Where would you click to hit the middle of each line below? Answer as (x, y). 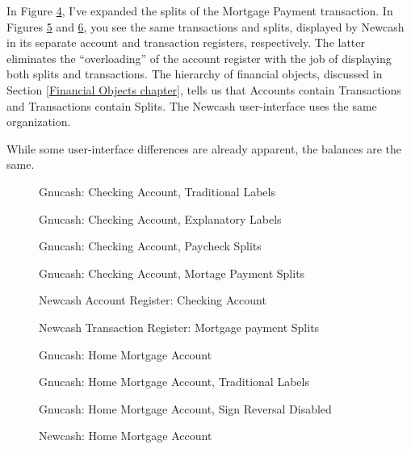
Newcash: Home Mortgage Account (126, 436)
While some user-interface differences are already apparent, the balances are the (204, 148)
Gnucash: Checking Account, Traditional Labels (157, 191)
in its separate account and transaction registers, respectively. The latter (186, 42)
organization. (39, 122)
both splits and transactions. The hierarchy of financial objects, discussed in (195, 74)
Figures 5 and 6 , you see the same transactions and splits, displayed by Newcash (205, 26)
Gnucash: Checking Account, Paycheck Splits (150, 246)
